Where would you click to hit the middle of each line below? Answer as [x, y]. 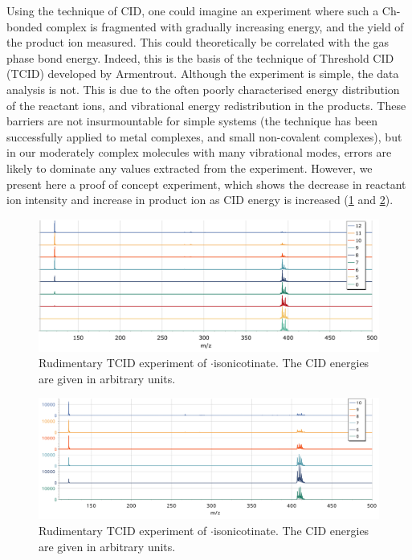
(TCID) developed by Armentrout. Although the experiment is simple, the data [203, 74]
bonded [24, 26]
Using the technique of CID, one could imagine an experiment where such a [193, 10]
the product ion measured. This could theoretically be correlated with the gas [198, 42]
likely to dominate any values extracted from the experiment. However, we [190, 168]
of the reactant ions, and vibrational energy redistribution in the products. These [206, 105]
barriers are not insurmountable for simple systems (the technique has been [192, 121]
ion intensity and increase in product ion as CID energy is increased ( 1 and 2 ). [200, 200]
